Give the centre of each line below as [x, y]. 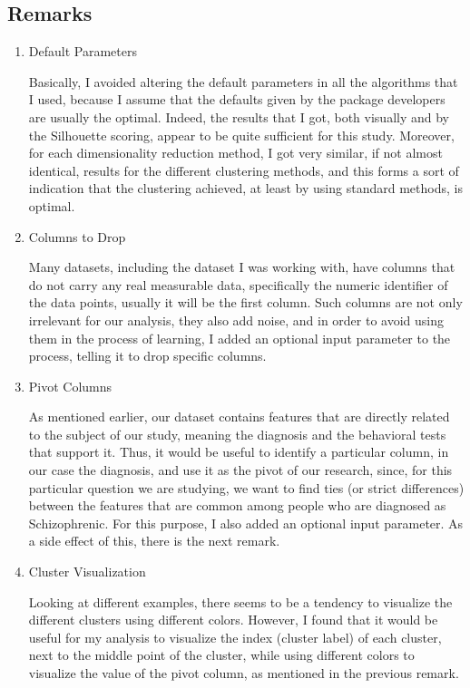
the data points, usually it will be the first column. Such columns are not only [245, 302]
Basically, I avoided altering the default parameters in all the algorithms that [243, 81]
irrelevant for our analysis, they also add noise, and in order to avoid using [236, 320]
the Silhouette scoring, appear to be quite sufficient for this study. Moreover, [241, 135]
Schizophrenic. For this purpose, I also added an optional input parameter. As [246, 523]
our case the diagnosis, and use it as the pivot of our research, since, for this [240, 470]
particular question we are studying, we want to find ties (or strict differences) [246, 487]
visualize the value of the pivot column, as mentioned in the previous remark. [244, 673]
